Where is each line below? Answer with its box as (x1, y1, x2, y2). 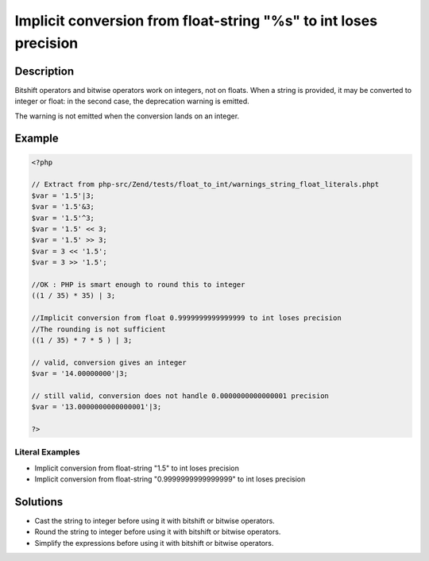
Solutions (14, 495, 64, 509)
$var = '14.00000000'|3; (31, 369, 129, 378)
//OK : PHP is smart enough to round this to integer (31, 280, 245, 289)
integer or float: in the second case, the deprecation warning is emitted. (14, 96, 249, 106)
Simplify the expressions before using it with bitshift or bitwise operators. (34, 538, 274, 547)
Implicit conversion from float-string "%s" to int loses (14, 12, 377, 29)
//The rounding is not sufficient (31, 324, 166, 334)
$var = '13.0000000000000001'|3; (31, 402, 162, 412)
